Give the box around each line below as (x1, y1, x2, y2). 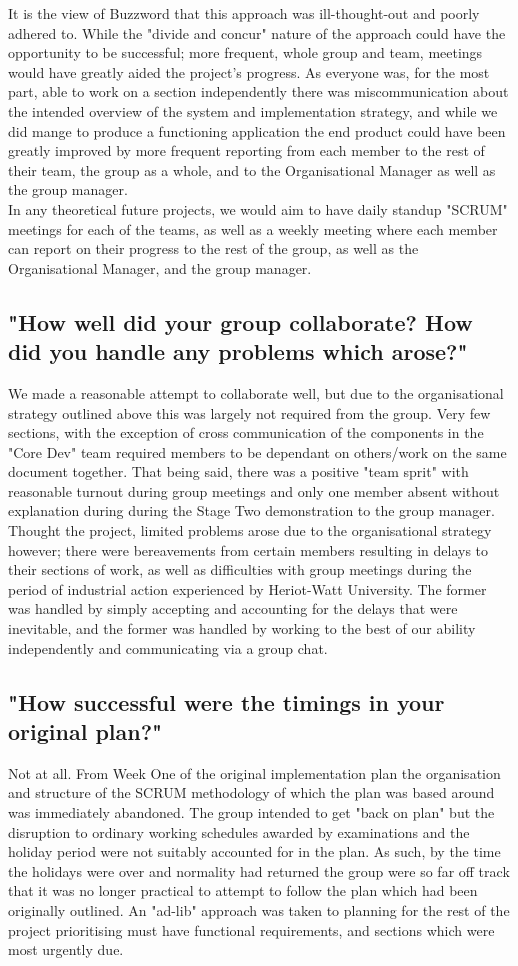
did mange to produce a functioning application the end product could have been (8, 120, 506, 141)
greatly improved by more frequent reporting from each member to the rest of (8, 140, 485, 161)
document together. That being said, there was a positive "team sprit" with (8, 461, 469, 482)
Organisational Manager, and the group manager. (8, 257, 312, 278)
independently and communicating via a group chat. (8, 637, 328, 658)
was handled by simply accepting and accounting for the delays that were (8, 598, 458, 619)
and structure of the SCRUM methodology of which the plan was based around (8, 782, 495, 803)
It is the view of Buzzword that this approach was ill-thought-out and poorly (8, 3, 480, 23)
